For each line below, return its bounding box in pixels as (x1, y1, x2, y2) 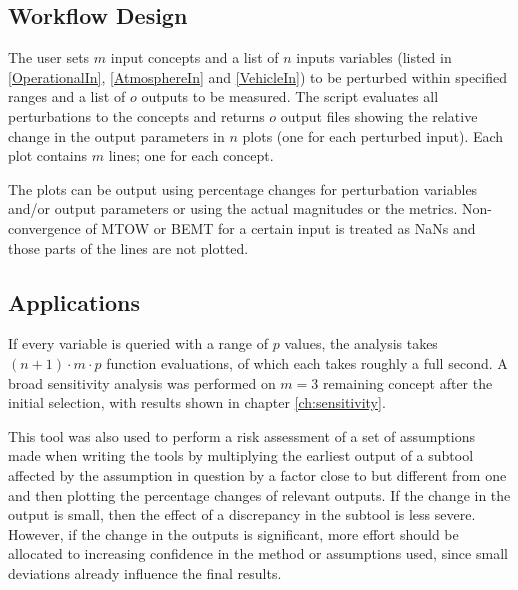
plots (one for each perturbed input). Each (242, 125, 504, 146)
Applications (8, 286, 141, 317)
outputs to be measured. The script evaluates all (141, 86, 439, 107)
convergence (8, 217, 81, 238)
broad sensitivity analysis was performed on (8, 372, 276, 393)
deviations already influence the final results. (8, 562, 282, 583)
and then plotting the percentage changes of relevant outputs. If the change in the (8, 484, 511, 505)
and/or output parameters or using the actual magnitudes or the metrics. (8, 198, 458, 219)
